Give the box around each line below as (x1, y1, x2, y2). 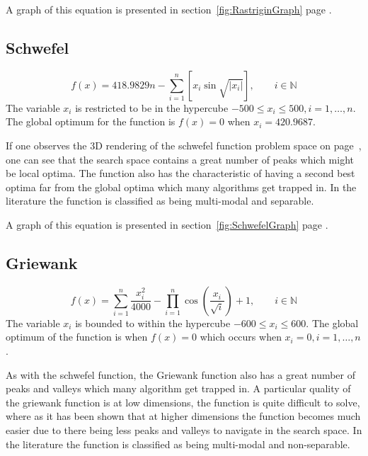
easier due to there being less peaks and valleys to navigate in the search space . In (6, 422, 362, 437)
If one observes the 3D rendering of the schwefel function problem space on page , (6, 137, 362, 152)
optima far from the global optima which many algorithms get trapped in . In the (6, 179, 357, 194)
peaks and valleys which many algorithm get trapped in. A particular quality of (6, 381, 351, 396)
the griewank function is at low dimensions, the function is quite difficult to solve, (6, 394, 360, 409)
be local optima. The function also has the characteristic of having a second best (6, 166, 355, 181)
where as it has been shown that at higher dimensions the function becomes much (6, 409, 361, 423)
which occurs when (200, 329, 282, 344)
